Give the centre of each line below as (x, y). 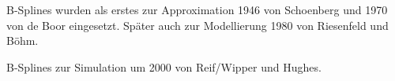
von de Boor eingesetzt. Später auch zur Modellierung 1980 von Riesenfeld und (197, 25)
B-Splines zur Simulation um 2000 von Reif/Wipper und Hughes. (164, 66)
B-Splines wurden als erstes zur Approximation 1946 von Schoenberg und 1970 (197, 9)
